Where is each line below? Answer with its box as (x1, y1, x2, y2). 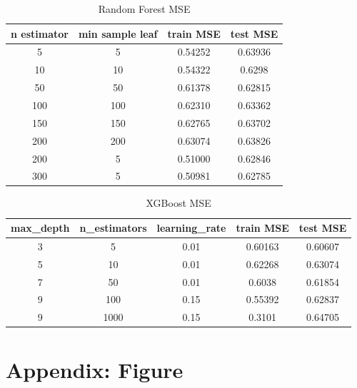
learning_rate (156, 220, 226, 235)
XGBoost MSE (146, 195, 211, 210)
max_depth (11, 220, 70, 235)
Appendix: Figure (6, 354, 183, 384)
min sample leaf (78, 26, 158, 41)
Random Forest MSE (98, 1, 191, 16)
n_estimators (79, 220, 147, 235)
